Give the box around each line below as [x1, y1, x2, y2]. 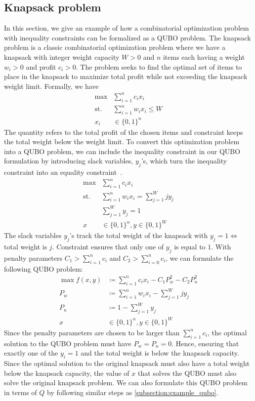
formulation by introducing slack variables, [4, 156, 133, 166]
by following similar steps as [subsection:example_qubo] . [47, 387, 218, 397]
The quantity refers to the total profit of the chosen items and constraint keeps [4, 126, 243, 137]
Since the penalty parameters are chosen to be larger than [4, 327, 180, 337]
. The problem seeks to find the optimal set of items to [76, 61, 242, 72]
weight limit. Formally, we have [4, 80, 99, 91]
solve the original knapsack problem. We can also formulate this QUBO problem [4, 377, 248, 388]
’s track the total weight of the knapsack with [69, 230, 208, 241]
